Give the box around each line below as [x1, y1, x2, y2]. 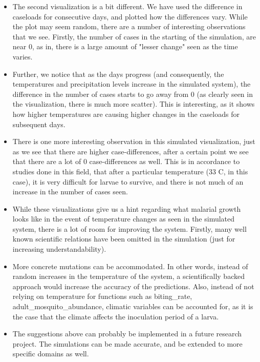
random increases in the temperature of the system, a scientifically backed [12, 271, 245, 281]
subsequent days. [12, 118, 66, 129]
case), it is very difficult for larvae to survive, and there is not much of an [12, 176, 244, 187]
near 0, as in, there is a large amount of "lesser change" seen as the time [12, 41, 238, 52]
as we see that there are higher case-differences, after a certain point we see [12, 146, 249, 156]
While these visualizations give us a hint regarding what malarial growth [12, 203, 241, 214]
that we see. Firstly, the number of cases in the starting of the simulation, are [12, 31, 256, 42]
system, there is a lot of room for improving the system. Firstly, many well [12, 223, 247, 234]
